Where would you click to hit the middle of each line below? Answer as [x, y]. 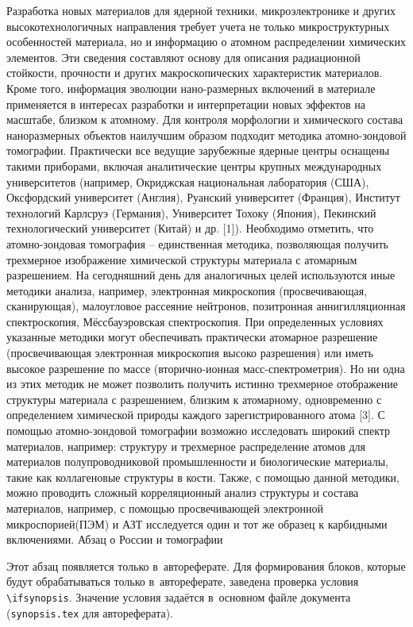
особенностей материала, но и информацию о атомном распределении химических [206, 42]
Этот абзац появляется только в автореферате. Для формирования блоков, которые [206, 565]
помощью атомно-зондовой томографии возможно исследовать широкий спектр [199, 431]
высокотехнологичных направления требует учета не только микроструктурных [198, 26]
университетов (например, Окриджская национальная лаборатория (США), [188, 181]
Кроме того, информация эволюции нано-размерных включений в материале [191, 88]
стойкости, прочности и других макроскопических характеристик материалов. [195, 73]
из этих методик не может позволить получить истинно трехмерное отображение [202, 384]
